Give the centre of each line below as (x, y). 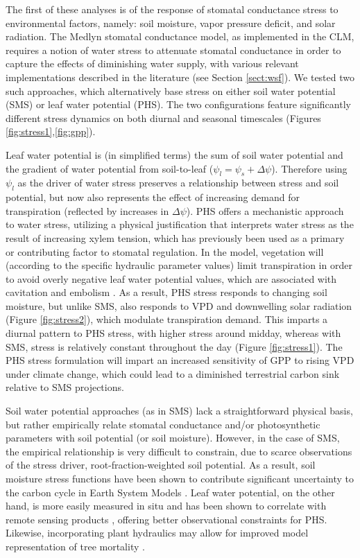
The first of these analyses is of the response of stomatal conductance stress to (172, 9)
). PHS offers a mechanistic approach (265, 210)
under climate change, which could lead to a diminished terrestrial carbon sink (173, 373)
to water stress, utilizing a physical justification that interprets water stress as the (180, 224)
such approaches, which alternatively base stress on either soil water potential (171, 90)
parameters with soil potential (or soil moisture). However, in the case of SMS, (173, 438)
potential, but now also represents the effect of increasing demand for (153, 197)
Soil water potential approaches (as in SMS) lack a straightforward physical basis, (179, 411)
